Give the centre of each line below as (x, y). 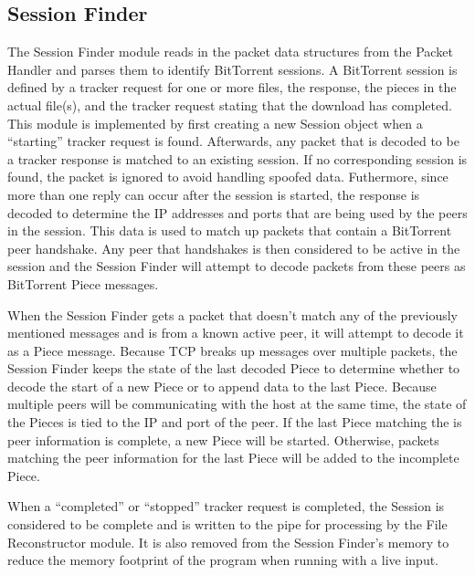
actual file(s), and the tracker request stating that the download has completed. (230, 105)
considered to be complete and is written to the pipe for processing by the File (227, 524)
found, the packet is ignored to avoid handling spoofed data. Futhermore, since (228, 177)
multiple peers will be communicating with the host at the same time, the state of (237, 404)
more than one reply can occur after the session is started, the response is (214, 194)
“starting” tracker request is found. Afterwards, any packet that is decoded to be (233, 141)
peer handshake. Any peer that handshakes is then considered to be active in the (234, 248)
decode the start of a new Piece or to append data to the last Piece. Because (222, 386)
